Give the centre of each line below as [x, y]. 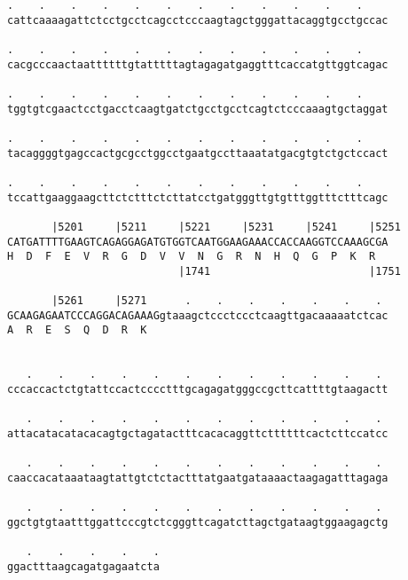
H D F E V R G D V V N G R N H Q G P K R [192, 257]
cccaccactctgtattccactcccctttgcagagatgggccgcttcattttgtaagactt [198, 390]
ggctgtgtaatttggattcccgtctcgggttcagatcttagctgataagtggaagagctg [198, 522]
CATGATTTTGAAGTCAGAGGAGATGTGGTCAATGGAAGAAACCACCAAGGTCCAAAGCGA [198, 242]
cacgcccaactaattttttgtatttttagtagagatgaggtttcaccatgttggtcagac [198, 64]
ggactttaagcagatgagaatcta [83, 566]
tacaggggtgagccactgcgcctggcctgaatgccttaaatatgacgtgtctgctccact [198, 153]
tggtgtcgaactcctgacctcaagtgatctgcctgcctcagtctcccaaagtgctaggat [198, 109]
